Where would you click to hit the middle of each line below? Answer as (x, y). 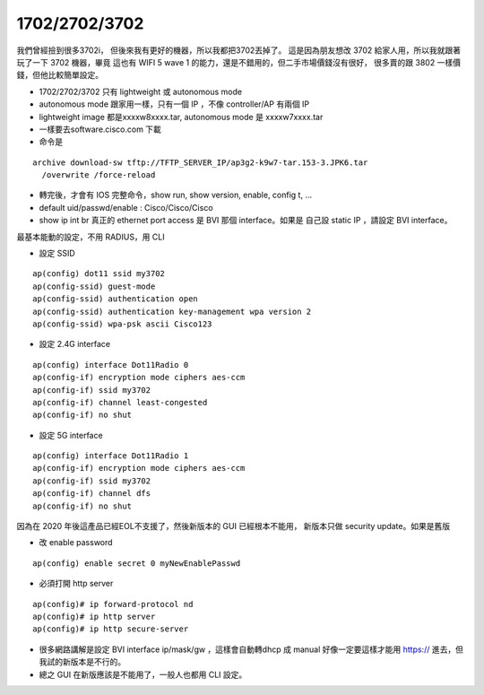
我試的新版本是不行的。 (82, 662)
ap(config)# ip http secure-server (111, 629)
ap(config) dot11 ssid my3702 (99, 274)
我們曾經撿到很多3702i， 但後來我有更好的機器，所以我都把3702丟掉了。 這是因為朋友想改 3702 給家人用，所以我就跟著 (239, 50)
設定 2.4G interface (75, 344)
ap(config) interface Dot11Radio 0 (111, 365)
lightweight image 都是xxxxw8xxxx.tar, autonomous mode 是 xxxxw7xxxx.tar (181, 117)
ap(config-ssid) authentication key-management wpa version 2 (172, 311)
